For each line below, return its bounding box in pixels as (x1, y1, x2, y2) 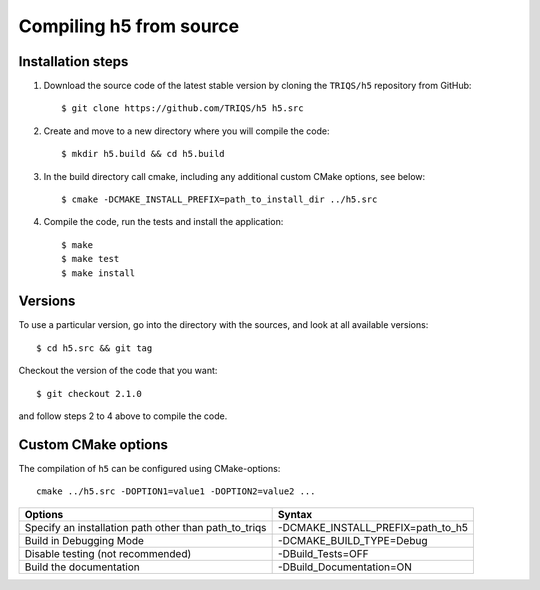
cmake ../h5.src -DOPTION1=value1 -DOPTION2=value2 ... (36, 486, 316, 497)
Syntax (277, 507, 313, 521)
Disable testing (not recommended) (24, 546, 192, 560)
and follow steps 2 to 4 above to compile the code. (18, 410, 228, 422)
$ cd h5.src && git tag (36, 342, 153, 354)
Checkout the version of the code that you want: (18, 365, 218, 377)
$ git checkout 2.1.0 (36, 388, 142, 399)
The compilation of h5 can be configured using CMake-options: (18, 462, 281, 474)
